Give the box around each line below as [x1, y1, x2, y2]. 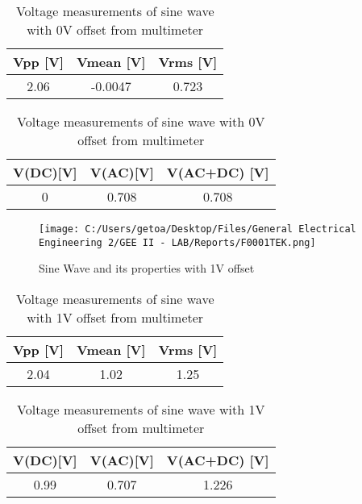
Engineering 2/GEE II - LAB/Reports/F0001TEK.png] [39, 236, 316, 248]
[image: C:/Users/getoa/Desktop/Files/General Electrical [39, 223, 356, 235]
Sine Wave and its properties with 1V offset [39, 260, 255, 277]
